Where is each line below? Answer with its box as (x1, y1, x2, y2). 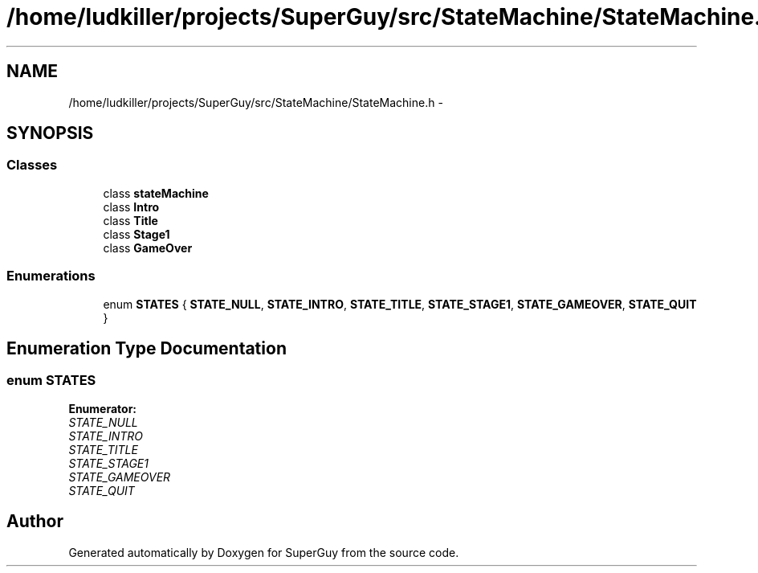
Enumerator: (68, 401, 137, 415)
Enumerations (6, 268, 96, 284)
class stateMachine (103, 186, 209, 200)
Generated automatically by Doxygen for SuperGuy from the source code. (68, 545, 459, 559)
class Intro (103, 199, 160, 214)
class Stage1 (103, 227, 170, 241)
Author (6, 511, 63, 532)
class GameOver (103, 240, 193, 255)
